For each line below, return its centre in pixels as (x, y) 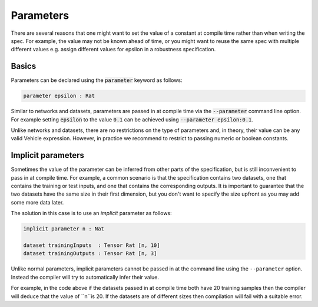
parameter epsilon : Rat (59, 96)
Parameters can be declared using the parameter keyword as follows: (97, 80)
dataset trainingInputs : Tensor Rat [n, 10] (92, 245)
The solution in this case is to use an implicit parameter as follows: (91, 213)
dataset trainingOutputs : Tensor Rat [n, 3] (90, 254)
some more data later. (37, 202)
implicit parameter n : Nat (64, 229)
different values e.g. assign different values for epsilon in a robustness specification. (113, 49)
